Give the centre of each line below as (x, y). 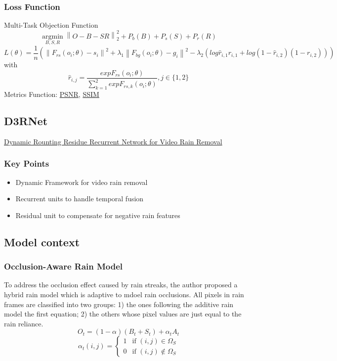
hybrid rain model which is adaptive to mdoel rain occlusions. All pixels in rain (124, 294)
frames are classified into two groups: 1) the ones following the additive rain (119, 304)
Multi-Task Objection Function (51, 25)
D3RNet (26, 121)
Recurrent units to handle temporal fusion (80, 199)
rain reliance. (24, 323)
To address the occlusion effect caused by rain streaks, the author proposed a (121, 285)
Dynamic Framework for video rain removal (82, 182)
